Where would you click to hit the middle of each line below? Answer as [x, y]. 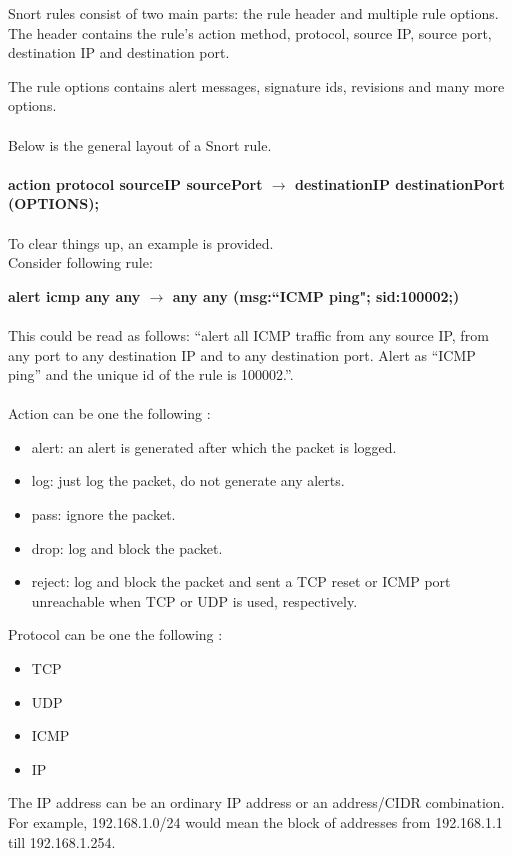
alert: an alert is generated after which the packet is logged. [214, 446]
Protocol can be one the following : [115, 634]
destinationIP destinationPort [399, 183]
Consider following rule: [80, 262]
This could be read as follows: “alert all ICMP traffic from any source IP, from [248, 334]
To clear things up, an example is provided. [141, 242]
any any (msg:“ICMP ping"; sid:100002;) [316, 295]
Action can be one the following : [109, 413]
